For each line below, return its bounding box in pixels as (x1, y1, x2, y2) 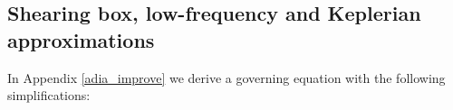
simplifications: (7, 86, 91, 105)
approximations (7, 25, 155, 53)
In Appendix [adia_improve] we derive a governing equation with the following (7, 68, 446, 87)
